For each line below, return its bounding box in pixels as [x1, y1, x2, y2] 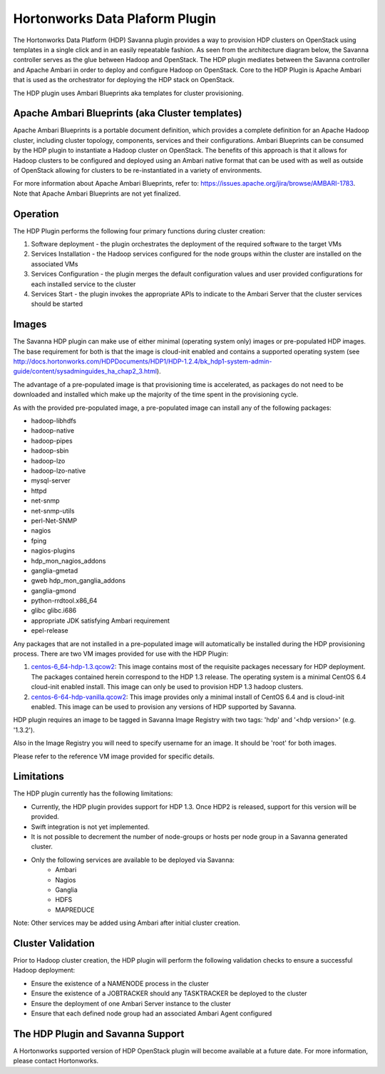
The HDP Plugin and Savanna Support [13, 1028, 185, 1040]
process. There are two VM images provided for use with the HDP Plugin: [13, 650, 228, 658]
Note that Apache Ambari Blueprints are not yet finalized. [13, 189, 181, 198]
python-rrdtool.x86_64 [31, 596, 98, 605]
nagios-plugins [31, 546, 76, 555]
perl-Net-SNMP [31, 516, 78, 525]
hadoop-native [31, 426, 75, 435]
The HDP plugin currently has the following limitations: [13, 789, 173, 798]
